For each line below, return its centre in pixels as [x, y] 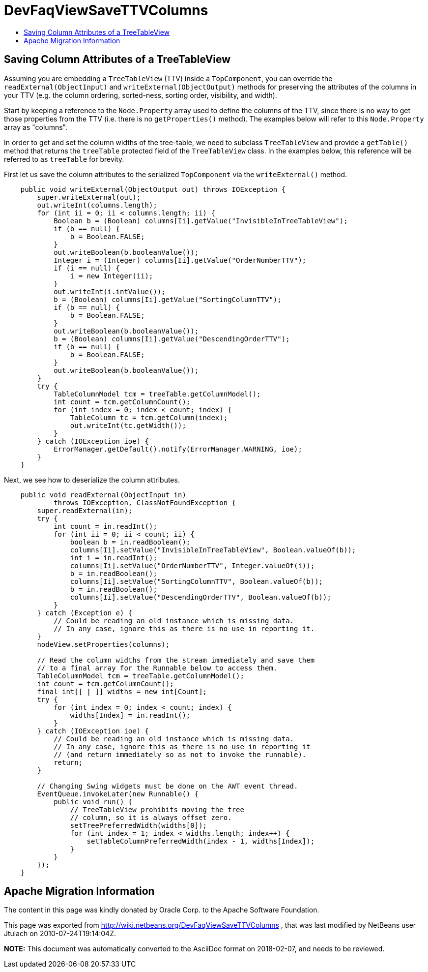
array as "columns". [36, 127]
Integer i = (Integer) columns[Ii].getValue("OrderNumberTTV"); [180, 260]
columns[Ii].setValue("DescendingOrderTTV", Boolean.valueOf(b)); [200, 597]
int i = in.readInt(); [114, 558]
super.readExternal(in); [85, 510]
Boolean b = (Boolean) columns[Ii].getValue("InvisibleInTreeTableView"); [201, 221]
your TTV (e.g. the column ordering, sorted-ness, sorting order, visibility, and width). [141, 95]
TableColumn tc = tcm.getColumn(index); [149, 417]
